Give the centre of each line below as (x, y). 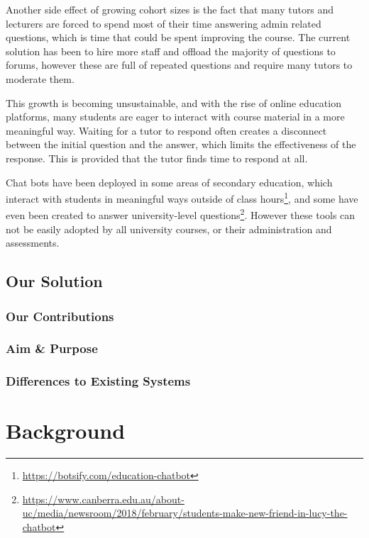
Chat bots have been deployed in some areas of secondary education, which (169, 182)
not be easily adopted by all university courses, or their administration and (169, 229)
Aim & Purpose (52, 348)
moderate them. (40, 78)
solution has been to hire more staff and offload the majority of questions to (171, 51)
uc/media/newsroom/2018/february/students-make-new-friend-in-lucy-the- (185, 513)
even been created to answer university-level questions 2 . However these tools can (181, 214)
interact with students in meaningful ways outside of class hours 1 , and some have (182, 197)
